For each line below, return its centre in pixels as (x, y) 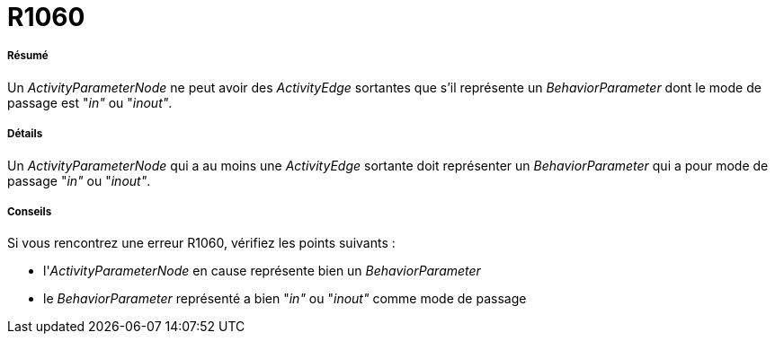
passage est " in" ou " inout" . (90, 102)
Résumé (28, 56)
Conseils (30, 211)
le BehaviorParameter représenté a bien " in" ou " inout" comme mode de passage (285, 299)
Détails (25, 134)
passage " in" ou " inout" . (79, 180)
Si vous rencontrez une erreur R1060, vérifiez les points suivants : (201, 243)
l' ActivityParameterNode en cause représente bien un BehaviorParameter (262, 271)
